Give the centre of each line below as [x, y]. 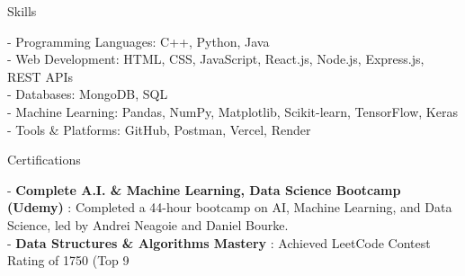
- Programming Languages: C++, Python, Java [139, 41]
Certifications [44, 160]
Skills [22, 11]
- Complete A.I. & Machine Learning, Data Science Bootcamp [204, 189]
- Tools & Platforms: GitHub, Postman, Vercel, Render [159, 129]
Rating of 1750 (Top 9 [68, 260]
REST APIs [40, 76]
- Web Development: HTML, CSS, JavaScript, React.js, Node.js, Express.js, [216, 59]
